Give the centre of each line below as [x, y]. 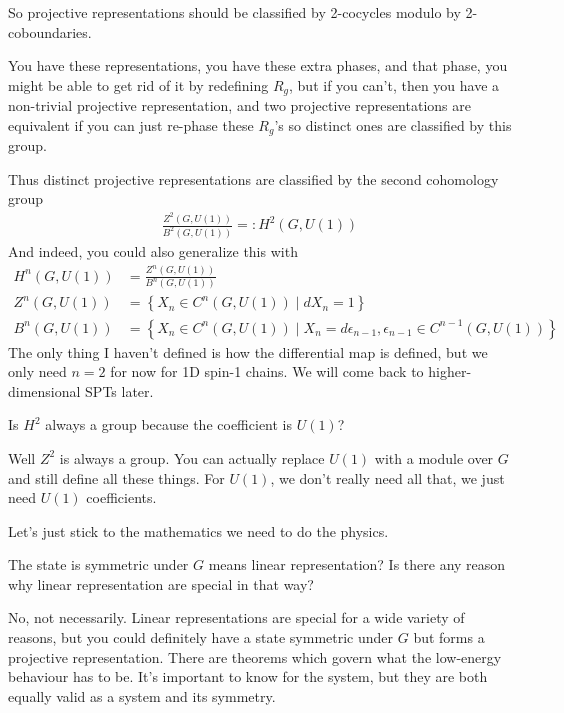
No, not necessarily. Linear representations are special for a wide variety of [236, 617]
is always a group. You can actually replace [192, 457]
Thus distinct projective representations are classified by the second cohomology [253, 178]
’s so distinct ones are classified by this [393, 124]
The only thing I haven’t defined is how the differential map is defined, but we [248, 351]
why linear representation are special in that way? [161, 583]
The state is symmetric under [98, 564]
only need [37, 371]
